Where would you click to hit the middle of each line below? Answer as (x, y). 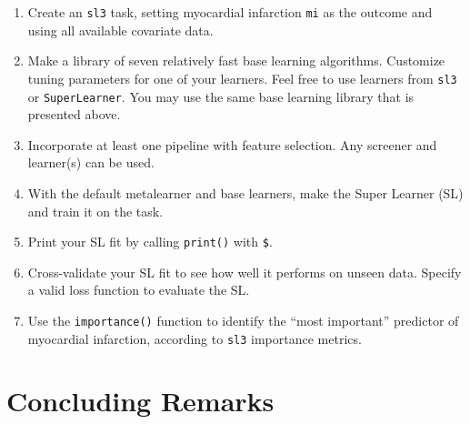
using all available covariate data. (120, 30)
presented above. (74, 114)
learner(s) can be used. (91, 162)
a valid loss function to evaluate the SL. (139, 290)
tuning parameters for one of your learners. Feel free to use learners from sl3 (242, 78)
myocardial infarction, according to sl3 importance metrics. (195, 338)
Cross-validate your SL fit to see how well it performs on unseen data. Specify (245, 272)
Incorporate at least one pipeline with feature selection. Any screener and (232, 144)
